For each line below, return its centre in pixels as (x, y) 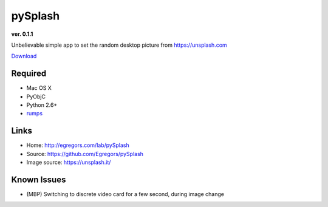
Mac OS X (39, 88)
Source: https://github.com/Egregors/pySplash (85, 154)
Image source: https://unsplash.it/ (69, 162)
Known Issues (39, 179)
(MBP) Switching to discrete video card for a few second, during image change (125, 194)
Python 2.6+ (42, 105)
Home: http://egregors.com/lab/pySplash (78, 145)
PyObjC (36, 97)
